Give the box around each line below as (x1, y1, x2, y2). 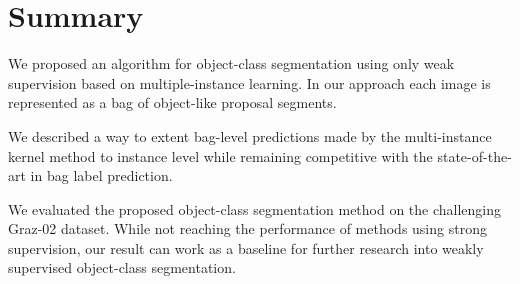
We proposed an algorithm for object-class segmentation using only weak (8, 53, 455, 74)
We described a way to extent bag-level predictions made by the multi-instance (8, 125, 492, 146)
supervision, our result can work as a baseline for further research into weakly (8, 237, 484, 258)
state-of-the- (437, 145, 512, 166)
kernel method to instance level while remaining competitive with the (8, 145, 433, 166)
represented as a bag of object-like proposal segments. (8, 92, 337, 113)
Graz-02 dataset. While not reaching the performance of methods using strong (8, 218, 487, 239)
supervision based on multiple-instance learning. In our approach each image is (8, 72, 491, 93)
